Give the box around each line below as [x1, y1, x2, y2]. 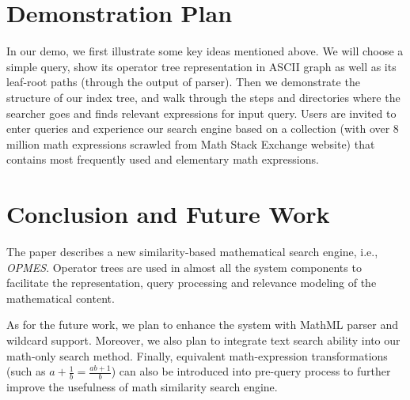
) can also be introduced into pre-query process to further [111, 363, 391, 379]
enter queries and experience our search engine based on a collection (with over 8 [6, 120, 399, 137]
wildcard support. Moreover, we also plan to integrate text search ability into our [6, 331, 401, 348]
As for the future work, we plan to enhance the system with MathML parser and [6, 316, 398, 333]
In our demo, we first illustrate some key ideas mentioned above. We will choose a [6, 43, 404, 59]
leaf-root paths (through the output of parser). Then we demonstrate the [6, 74, 360, 90]
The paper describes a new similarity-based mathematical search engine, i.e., [6, 243, 378, 259]
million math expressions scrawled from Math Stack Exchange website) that [6, 135, 375, 152]
